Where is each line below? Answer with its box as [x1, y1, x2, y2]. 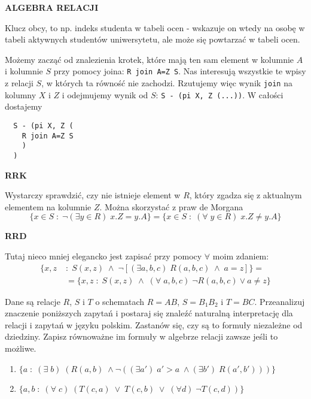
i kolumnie [5, 65, 43, 77]
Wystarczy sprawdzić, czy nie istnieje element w [5, 189, 181, 201]
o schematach [95, 295, 145, 307]
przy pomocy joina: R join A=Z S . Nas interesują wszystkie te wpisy [53, 65, 306, 77]
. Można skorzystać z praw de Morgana [99, 200, 243, 213]
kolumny [5, 88, 36, 101]
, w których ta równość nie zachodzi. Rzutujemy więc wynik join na [41, 77, 292, 89]
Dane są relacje [5, 295, 60, 307]
